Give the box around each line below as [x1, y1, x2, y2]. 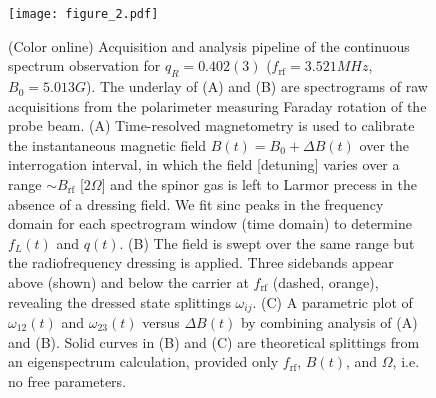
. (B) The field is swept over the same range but [119, 232, 415, 253]
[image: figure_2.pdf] [8, 7, 159, 21]
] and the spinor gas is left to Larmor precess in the [101, 174, 417, 195]
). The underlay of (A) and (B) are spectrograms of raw [85, 76, 428, 97]
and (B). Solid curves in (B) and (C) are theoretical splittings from [8, 331, 420, 352]
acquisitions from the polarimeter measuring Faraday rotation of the [8, 95, 427, 116]
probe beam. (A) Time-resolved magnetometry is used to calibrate [8, 115, 415, 136]
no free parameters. [8, 370, 127, 391]
